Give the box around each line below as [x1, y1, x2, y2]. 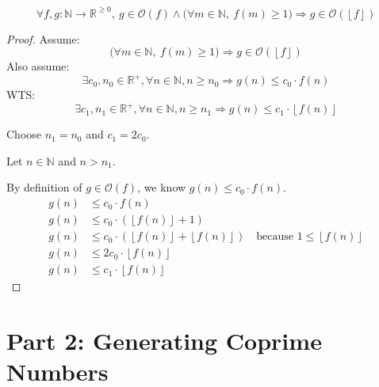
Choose [6, 126, 42, 142]
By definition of [6, 179, 82, 195]
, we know [137, 179, 186, 195]
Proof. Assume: [6, 30, 80, 47]
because [256, 231, 294, 243]
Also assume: [6, 58, 70, 74]
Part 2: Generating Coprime [6, 324, 322, 356]
